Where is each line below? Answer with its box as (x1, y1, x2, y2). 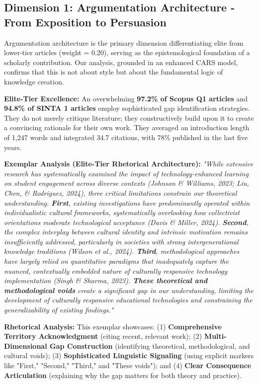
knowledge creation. (4, 76, 64, 86)
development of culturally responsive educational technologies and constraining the (4, 295, 253, 305)
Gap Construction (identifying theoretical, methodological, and (50, 340, 250, 351)
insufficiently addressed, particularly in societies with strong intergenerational (4, 236, 239, 246)
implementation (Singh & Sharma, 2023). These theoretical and (4, 275, 208, 286)
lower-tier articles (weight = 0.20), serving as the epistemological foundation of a (4, 47, 250, 58)
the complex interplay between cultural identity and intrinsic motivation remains (4, 227, 248, 237)
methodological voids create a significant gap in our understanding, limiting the (4, 285, 254, 295)
